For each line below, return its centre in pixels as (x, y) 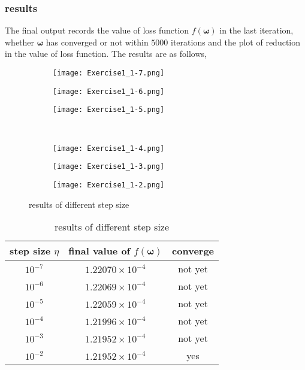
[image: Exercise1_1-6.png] (109, 91)
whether (20, 42)
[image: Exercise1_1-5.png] (109, 110)
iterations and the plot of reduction (236, 42)
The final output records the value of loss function (97, 30)
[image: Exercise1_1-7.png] (109, 73)
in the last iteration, (256, 30)
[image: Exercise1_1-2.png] (109, 185)
